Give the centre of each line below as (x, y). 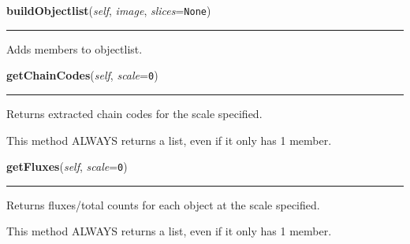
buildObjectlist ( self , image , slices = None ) (109, 10)
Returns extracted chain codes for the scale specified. (134, 113)
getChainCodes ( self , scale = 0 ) (82, 75)
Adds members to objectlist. (75, 48)
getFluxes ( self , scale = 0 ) (67, 166)
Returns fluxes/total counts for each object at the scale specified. (163, 204)
